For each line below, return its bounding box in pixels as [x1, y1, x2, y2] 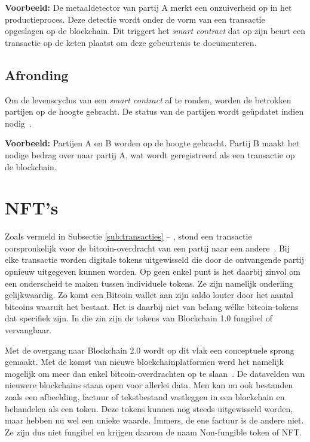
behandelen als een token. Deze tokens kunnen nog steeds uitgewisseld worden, [5, 402, 293, 415]
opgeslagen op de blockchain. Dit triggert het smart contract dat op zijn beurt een [5, 24, 305, 37]
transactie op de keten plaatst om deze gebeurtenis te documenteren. [5, 36, 257, 48]
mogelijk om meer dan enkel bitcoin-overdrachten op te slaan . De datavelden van [5, 367, 305, 379]
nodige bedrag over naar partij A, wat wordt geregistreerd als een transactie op [5, 148, 295, 161]
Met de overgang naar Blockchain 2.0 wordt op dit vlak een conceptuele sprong [5, 343, 294, 356]
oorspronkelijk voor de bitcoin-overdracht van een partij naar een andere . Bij [5, 241, 290, 254]
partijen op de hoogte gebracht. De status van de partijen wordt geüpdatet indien [5, 105, 304, 118]
